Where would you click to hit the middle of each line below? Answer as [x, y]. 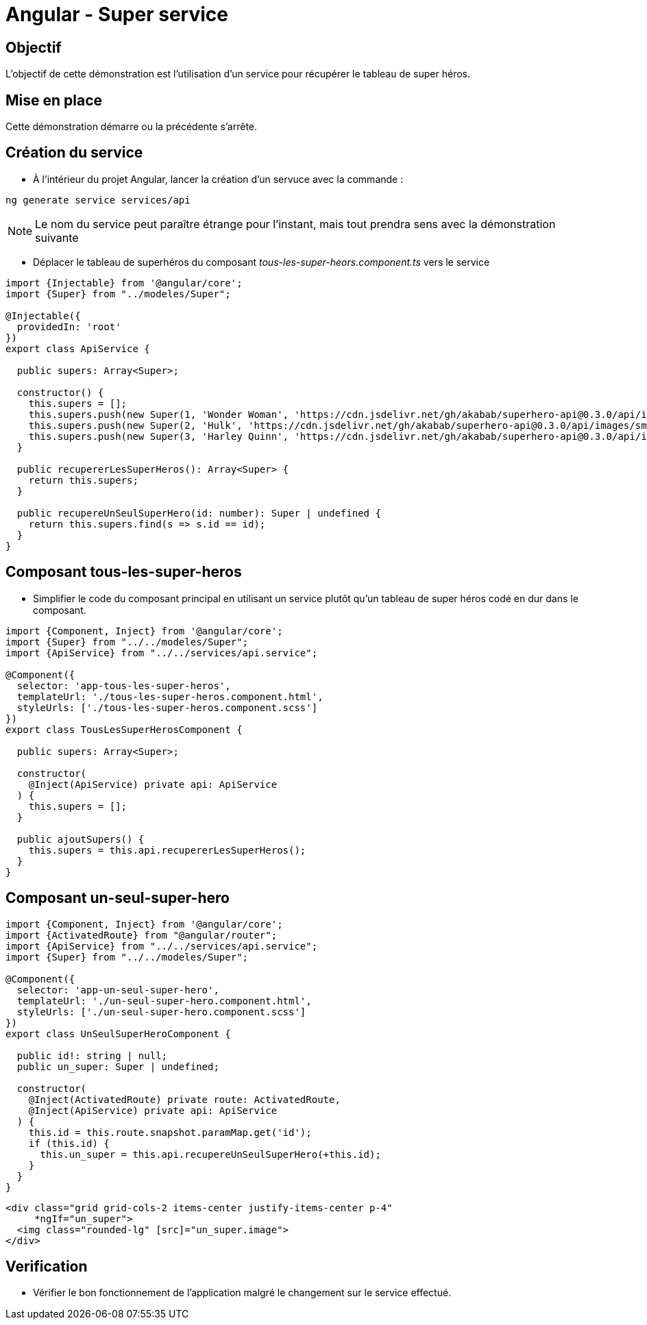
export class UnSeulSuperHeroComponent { [118, 1033]
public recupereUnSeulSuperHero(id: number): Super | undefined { [199, 513]
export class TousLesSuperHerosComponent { [124, 729]
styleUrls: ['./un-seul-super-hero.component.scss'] [161, 1012]
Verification [47, 1266]
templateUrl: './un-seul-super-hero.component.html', [164, 1001]
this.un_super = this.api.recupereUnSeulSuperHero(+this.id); [210, 1154]
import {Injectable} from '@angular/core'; [124, 283]
